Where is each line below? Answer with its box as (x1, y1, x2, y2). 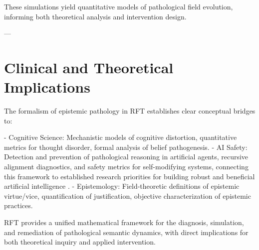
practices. (4, 200, 33, 211)
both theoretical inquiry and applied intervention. (4, 237, 156, 247)
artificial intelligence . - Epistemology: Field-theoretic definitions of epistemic (4, 181, 240, 191)
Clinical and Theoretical (4, 57, 174, 77)
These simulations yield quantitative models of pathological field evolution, (4, 1, 233, 11)
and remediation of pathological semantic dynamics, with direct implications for (4, 227, 249, 237)
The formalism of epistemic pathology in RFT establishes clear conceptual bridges (4, 106, 256, 116)
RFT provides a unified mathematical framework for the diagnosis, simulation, (4, 217, 244, 228)
